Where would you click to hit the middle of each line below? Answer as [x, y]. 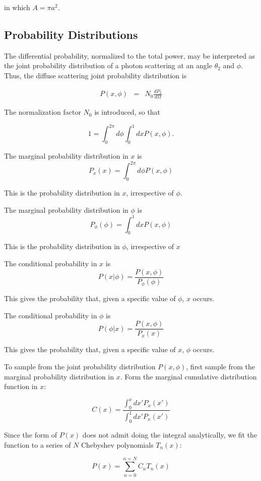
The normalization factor [43, 112]
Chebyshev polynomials [117, 444]
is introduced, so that [127, 112]
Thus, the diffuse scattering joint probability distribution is [95, 75]
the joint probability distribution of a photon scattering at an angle [108, 65]
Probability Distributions [71, 34]
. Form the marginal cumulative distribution [188, 376]
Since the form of [31, 435]
